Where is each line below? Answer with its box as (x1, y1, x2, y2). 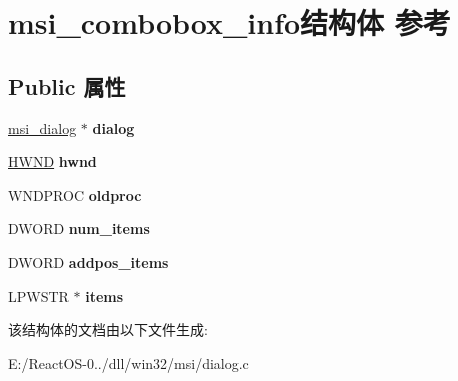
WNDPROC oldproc (8, 184, 142, 205)
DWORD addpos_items (8, 251, 169, 272)
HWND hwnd (8, 151, 97, 172)
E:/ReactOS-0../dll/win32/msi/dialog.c (8, 352, 249, 373)
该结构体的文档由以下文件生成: (8, 319, 208, 340)
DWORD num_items (8, 218, 150, 239)
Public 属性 (8, 70, 126, 101)
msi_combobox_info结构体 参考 (8, 2, 451, 43)
